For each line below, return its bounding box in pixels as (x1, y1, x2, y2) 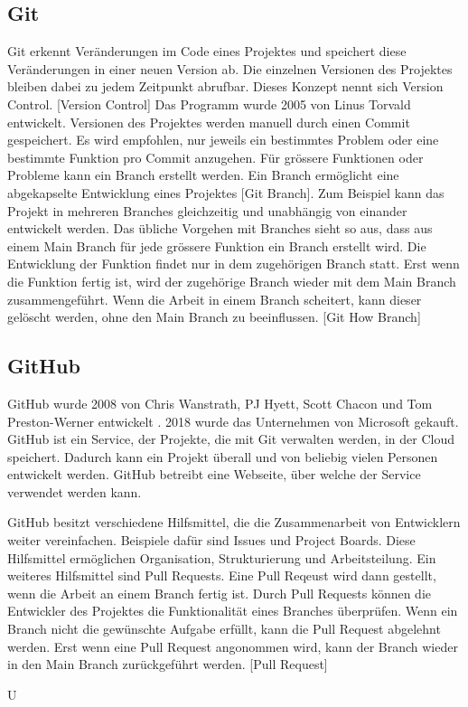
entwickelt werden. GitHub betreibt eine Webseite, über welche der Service (7, 465, 421, 484)
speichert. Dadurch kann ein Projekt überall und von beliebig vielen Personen (7, 447, 438, 466)
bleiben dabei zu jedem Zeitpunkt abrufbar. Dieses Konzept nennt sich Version (7, 77, 444, 96)
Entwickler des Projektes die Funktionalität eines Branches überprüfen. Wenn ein (7, 601, 458, 620)
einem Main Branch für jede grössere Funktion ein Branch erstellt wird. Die (7, 236, 426, 255)
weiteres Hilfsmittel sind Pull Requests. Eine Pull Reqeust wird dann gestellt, (7, 566, 436, 585)
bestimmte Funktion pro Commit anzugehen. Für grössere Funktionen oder (7, 147, 424, 166)
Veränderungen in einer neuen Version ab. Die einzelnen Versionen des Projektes (7, 59, 453, 78)
